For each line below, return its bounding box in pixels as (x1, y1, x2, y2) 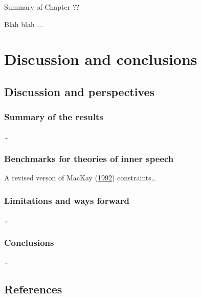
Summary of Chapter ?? (4, 2, 80, 12)
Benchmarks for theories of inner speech (4, 152, 174, 165)
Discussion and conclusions (4, 49, 197, 70)
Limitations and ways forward (4, 194, 129, 207)
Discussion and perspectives (4, 83, 155, 99)
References (4, 281, 62, 296)
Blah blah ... (4, 18, 43, 29)
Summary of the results (4, 110, 103, 123)
